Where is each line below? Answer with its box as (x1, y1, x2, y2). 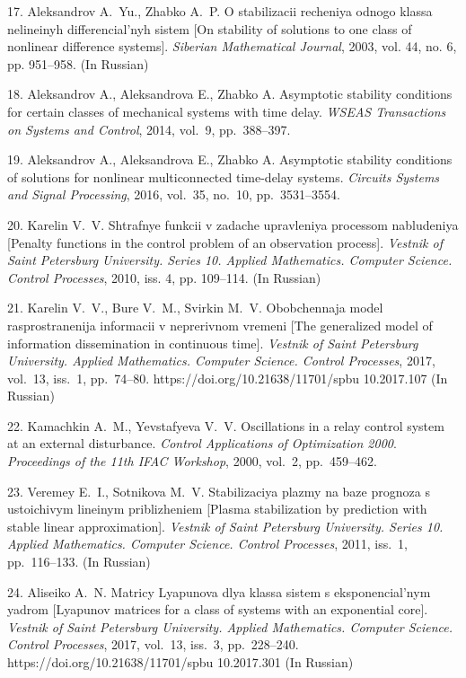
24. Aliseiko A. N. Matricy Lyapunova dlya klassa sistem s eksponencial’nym (7, 582, 431, 601)
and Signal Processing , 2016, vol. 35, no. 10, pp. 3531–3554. (7, 185, 340, 204)
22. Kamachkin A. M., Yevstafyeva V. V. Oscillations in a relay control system (7, 416, 444, 435)
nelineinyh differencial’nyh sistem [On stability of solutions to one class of (7, 19, 412, 38)
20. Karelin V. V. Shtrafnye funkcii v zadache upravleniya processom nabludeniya (7, 215, 459, 233)
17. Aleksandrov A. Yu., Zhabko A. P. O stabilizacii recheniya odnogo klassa (7, 2, 433, 20)
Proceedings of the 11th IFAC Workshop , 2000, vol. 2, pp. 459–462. (7, 452, 377, 471)
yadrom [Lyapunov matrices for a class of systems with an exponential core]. (7, 600, 428, 619)
